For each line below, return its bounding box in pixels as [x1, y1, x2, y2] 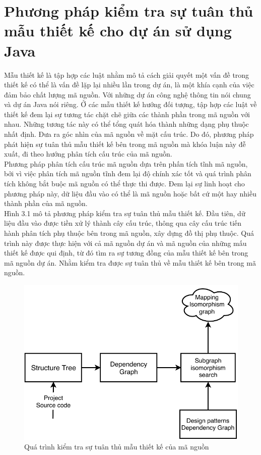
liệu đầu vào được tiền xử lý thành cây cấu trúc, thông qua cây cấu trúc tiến [4, 218, 242, 228]
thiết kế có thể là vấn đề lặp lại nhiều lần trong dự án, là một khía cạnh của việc [4, 79, 254, 90]
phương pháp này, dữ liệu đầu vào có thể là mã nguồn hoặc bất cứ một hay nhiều [4, 188, 256, 198]
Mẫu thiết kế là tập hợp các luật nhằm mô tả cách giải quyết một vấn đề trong [4, 69, 249, 80]
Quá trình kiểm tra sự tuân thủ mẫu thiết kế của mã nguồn [24, 441, 209, 452]
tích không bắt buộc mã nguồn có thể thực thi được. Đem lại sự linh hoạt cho [4, 178, 245, 189]
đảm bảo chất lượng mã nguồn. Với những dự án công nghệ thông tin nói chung [4, 89, 251, 99]
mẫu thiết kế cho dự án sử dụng [4, 20, 232, 41]
